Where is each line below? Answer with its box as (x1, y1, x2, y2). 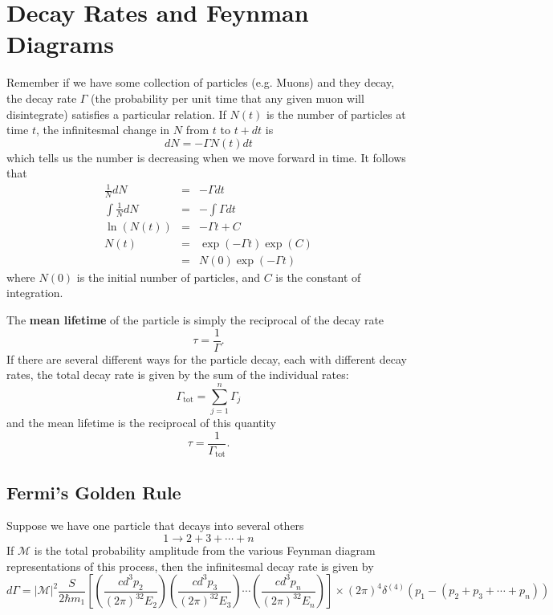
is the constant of (275, 268, 361, 285)
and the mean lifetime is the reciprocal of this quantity (6, 414, 276, 431)
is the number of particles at (266, 105, 406, 122)
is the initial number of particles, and (76, 268, 261, 285)
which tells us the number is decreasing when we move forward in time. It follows (6, 149, 406, 165)
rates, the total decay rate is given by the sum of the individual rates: (6, 366, 349, 383)
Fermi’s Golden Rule (6, 479, 181, 504)
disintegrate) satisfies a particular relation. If (6, 105, 226, 122)
